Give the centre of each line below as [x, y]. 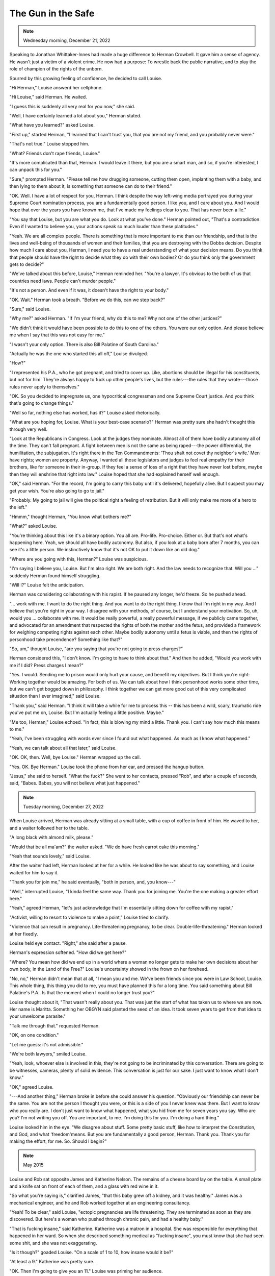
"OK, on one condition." [34, 1035]
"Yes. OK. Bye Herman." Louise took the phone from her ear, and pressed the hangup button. [107, 767]
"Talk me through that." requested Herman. [54, 1025]
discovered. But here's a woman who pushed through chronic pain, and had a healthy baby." [106, 1219]
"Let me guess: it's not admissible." [46, 1044]
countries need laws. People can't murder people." [63, 281]
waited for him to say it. [34, 872]
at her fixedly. [24, 934]
